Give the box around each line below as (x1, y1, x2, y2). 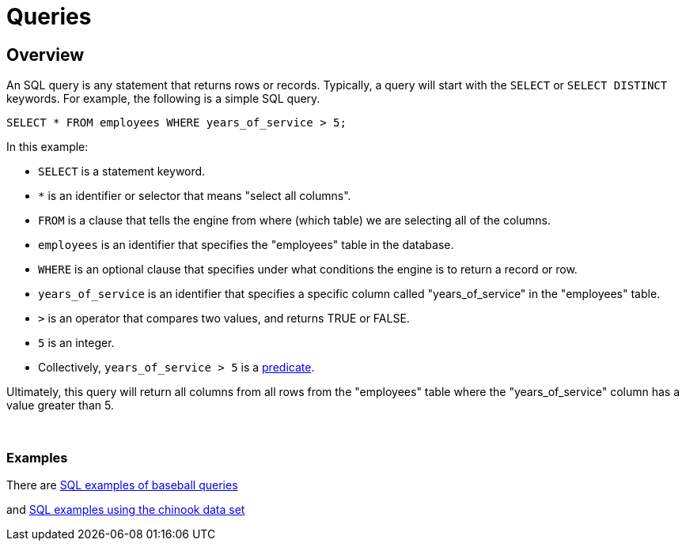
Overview (6, 44, 85, 65)
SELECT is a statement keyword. (38, 164, 206, 179)
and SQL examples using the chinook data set (6, 502, 245, 516)
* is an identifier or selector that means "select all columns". (38, 189, 351, 203)
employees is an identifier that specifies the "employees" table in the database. (38, 238, 454, 252)
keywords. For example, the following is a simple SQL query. (6, 92, 320, 106)
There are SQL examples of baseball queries (6, 477, 238, 492)
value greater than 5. (6, 398, 114, 413)
